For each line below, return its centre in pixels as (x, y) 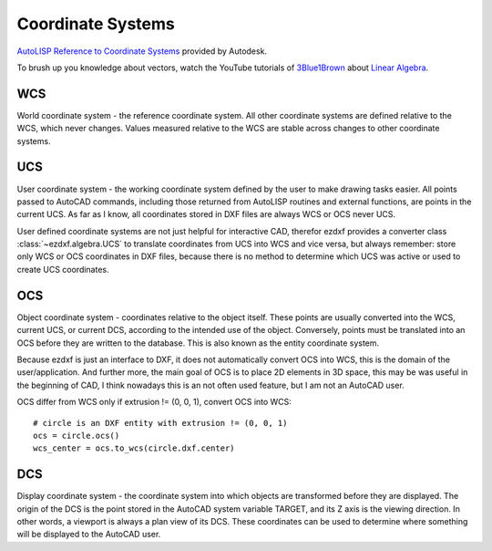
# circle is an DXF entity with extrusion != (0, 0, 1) (160, 423)
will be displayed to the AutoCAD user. (89, 535)
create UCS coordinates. (63, 269)
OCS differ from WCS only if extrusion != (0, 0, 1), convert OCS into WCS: (154, 402)
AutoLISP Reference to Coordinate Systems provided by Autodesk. (142, 51)
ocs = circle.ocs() (77, 435)
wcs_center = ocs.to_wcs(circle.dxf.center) (134, 448)
